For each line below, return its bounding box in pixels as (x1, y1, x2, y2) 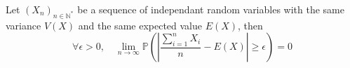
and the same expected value (78, 18, 202, 32)
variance (6, 18, 41, 32)
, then (238, 18, 263, 32)
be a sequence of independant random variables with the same (77, 2, 344, 16)
